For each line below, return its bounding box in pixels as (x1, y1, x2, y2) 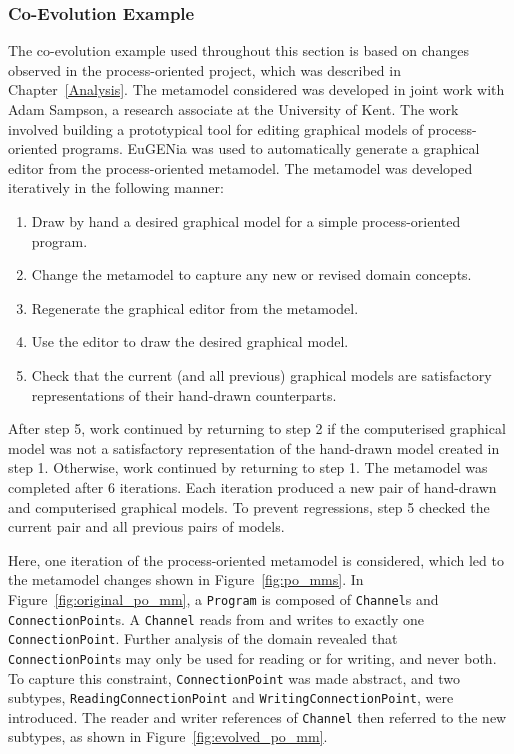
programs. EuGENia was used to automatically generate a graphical (62, 138, 480, 159)
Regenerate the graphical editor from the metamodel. (31, 297, 359, 318)
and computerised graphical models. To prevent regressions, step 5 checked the (8, 496, 490, 517)
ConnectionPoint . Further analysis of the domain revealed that (8, 628, 398, 649)
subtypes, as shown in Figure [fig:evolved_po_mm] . (8, 726, 328, 747)
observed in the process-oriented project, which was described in (8, 59, 401, 80)
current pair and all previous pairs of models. (8, 516, 285, 537)
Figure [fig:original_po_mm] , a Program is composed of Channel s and (8, 588, 439, 609)
